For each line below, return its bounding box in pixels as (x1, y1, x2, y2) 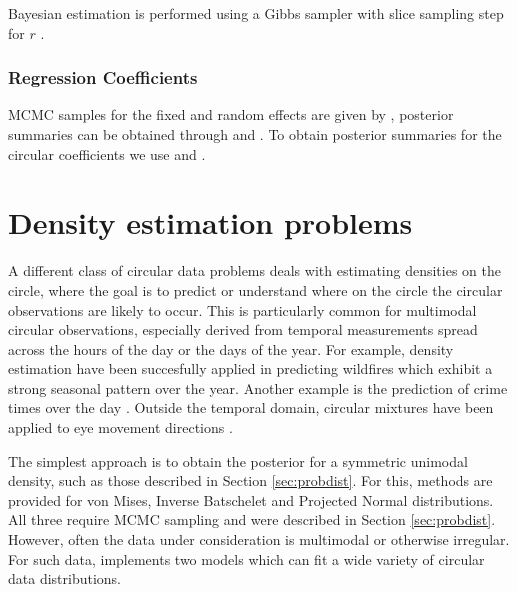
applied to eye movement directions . (8, 417, 233, 438)
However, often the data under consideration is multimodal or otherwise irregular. (8, 529, 510, 550)
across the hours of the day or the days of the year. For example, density (8, 338, 454, 359)
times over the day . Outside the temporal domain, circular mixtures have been (8, 397, 494, 418)
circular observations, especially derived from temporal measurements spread (8, 319, 478, 340)
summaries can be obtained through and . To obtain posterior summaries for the (8, 124, 502, 144)
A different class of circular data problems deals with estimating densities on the (8, 260, 501, 281)
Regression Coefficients (8, 65, 198, 90)
